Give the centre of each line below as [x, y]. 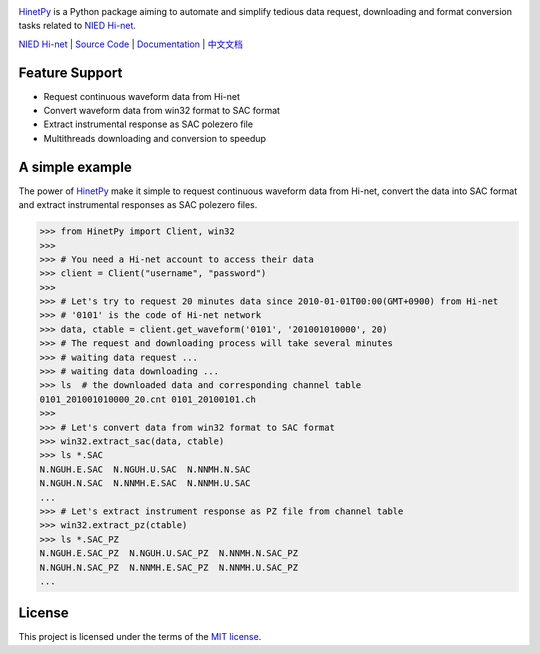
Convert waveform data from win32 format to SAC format [161, 111]
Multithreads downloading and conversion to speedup [155, 138]
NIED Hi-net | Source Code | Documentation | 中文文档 [131, 44]
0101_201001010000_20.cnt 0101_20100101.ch [148, 399]
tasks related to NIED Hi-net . [77, 26]
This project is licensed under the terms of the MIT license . [140, 637]
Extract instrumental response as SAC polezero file [148, 124]
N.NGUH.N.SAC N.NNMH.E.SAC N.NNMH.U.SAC [145, 483]
